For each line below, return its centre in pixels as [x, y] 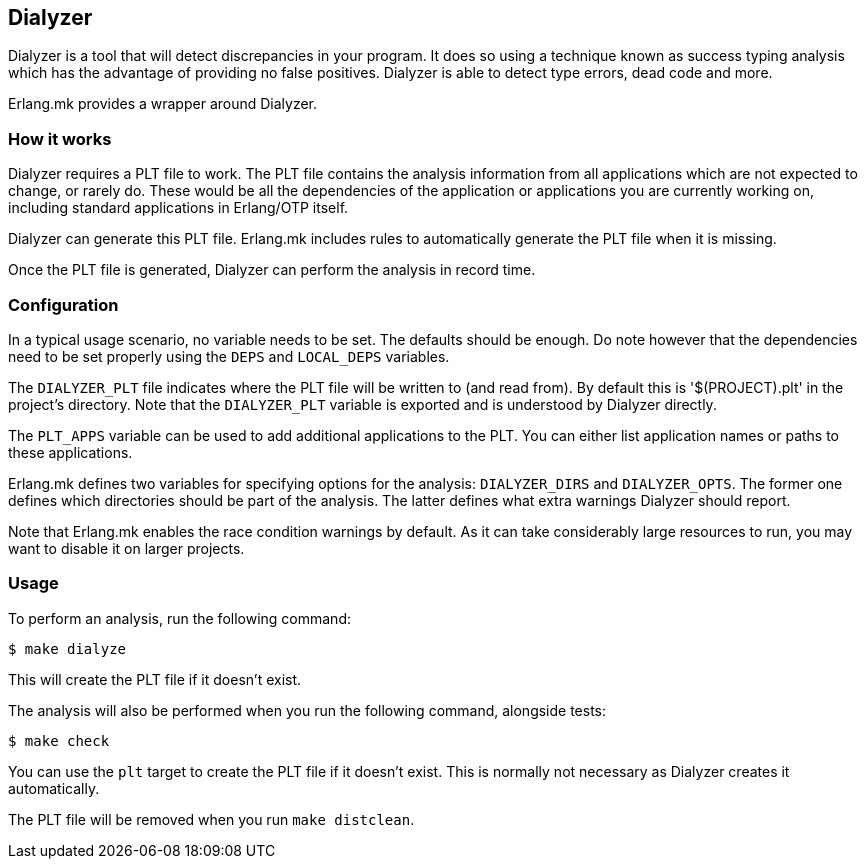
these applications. [70, 452]
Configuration [63, 304]
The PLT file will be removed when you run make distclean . [211, 819]
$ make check [59, 740]
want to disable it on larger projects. [126, 548]
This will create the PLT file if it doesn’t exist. [155, 679]
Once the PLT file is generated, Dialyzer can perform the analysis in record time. [272, 270]
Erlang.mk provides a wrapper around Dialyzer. [163, 104]
